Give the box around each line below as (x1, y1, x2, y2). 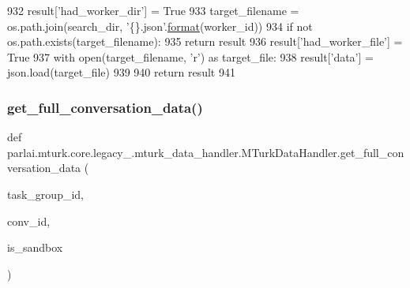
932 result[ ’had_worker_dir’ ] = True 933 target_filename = (7, 2, 299, 18)
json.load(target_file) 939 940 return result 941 (7, 64, 235, 80)
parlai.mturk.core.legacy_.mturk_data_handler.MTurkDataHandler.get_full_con (7, 144, 404, 160)
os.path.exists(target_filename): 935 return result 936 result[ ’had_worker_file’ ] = (7, 33, 403, 50)
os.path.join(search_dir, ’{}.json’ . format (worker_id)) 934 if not (7, 17, 313, 34)
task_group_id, (7, 185, 84, 202)
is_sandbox (7, 239, 63, 256)
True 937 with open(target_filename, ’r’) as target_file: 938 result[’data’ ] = (7, 48, 374, 65)
